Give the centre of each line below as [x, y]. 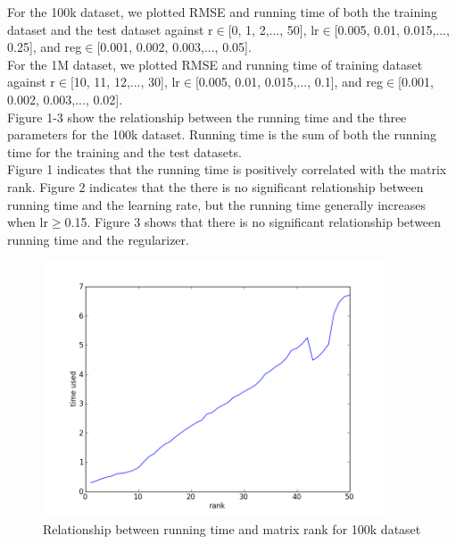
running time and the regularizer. [98, 239]
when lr [28, 222]
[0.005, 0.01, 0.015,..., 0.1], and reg [289, 82]
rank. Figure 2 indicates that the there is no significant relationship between [216, 186]
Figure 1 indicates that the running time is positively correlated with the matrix [227, 169]
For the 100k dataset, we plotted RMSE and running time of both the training [222, 12]
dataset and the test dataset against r [110, 29]
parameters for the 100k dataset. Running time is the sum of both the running [222, 134]
